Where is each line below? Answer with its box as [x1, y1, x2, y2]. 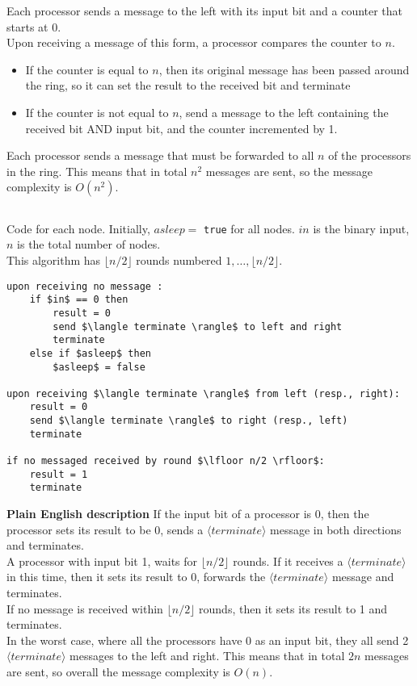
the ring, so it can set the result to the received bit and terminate [25, 77, 351, 94]
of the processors [328, 147, 411, 164]
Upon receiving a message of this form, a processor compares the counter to [6, 34, 381, 51]
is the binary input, [313, 220, 410, 236]
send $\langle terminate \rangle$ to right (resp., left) [29, 415, 348, 427]
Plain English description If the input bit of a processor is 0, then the [6, 505, 369, 522]
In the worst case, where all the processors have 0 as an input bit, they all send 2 [6, 631, 409, 648]
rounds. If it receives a [233, 552, 343, 569]
